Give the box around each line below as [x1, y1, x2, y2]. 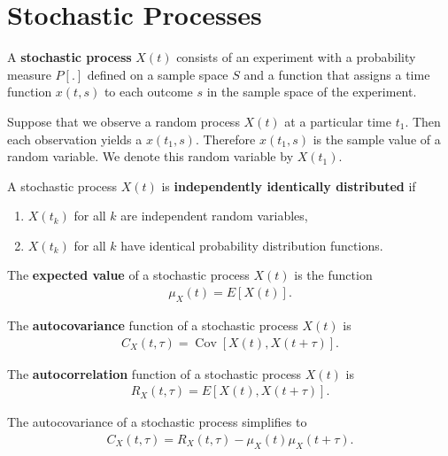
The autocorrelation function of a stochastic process [7, 364, 302, 383]
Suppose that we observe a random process [7, 112, 240, 130]
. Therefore [195, 129, 256, 148]
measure [7, 65, 51, 83]
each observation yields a [7, 129, 143, 148]
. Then [405, 112, 441, 130]
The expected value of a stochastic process [7, 266, 250, 284]
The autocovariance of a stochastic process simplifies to [7, 413, 307, 431]
